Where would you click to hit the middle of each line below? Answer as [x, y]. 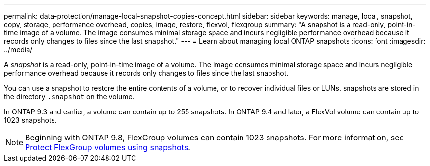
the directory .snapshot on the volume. [69, 97]
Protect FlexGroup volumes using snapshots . [108, 147]
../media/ [18, 49]
